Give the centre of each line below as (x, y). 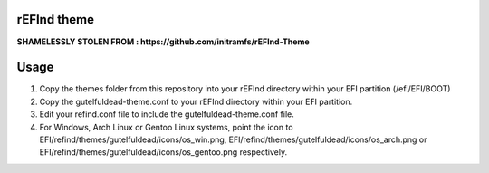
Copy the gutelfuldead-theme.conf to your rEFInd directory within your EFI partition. (196, 101)
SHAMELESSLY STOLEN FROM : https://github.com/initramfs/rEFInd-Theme (163, 42)
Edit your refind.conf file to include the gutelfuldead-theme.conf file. (167, 114)
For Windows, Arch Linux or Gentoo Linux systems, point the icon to (166, 127)
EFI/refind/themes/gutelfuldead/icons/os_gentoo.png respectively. (163, 152)
